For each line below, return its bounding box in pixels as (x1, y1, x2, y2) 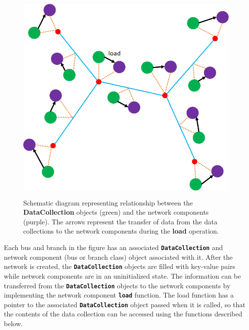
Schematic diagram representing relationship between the (23, 197, 193, 207)
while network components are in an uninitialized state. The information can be (4, 270, 241, 281)
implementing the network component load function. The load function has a (4, 290, 234, 300)
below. (4, 318, 23, 329)
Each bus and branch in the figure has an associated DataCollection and (4, 242, 223, 252)
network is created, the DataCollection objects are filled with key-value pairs (4, 261, 235, 271)
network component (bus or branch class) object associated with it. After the (4, 251, 233, 262)
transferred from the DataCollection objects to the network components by (4, 280, 231, 290)
